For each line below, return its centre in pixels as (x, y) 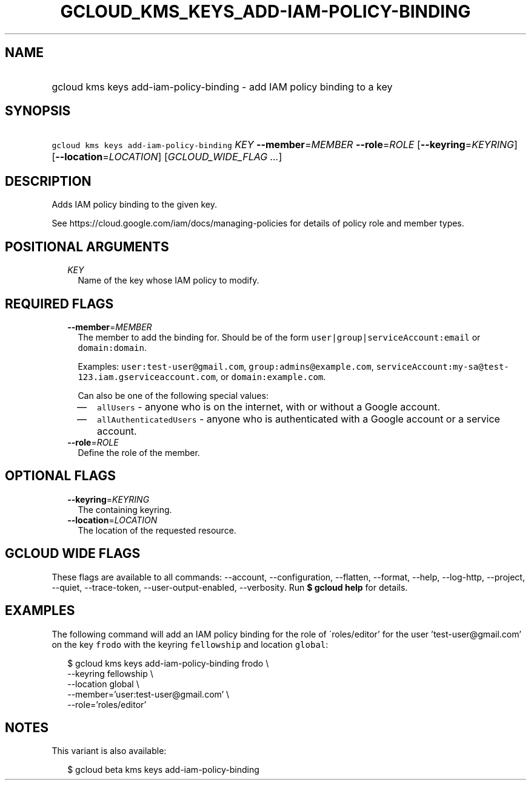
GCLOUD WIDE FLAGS (73, 554)
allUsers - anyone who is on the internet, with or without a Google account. (269, 406)
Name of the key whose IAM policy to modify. (169, 280)
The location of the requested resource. (157, 530)
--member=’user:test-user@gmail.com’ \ (149, 694)
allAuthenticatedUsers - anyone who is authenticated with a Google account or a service (299, 419)
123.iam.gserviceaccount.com (147, 377)
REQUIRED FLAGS (59, 304)
